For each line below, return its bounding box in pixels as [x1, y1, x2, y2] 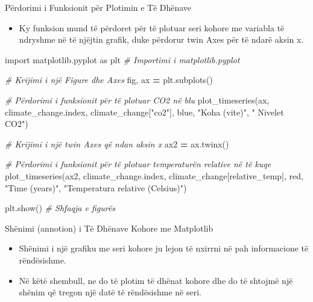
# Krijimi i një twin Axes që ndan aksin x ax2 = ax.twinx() [5, 137, 229, 150]
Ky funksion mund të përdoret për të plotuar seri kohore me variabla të [19, 21, 285, 34]
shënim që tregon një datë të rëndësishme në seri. [19, 286, 201, 298]
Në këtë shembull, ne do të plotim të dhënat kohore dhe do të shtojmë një [19, 274, 293, 286]
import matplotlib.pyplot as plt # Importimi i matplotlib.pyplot [5, 53, 240, 66]
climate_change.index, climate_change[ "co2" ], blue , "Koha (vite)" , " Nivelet [5, 105, 284, 118]
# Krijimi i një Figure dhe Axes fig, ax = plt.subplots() [5, 73, 213, 86]
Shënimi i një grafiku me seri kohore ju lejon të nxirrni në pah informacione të [19, 242, 309, 254]
